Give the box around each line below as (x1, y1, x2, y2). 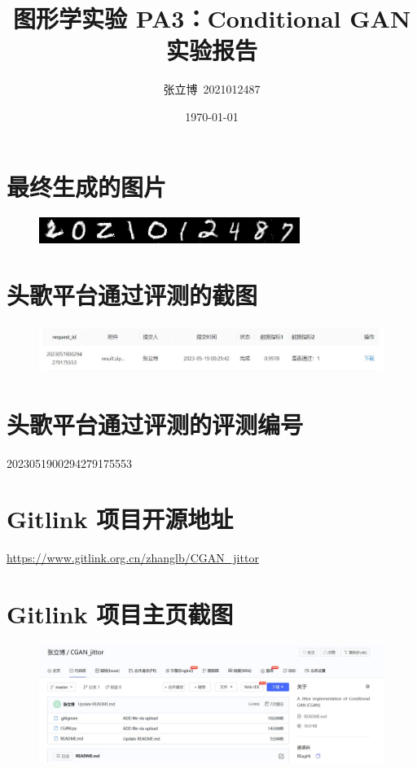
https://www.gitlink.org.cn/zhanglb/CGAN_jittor (7, 549, 259, 566)
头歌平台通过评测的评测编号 (7, 407, 304, 440)
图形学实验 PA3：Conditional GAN (12, 2, 411, 35)
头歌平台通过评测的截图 (7, 278, 258, 312)
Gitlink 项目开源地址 (7, 502, 234, 535)
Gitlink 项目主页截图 (7, 597, 234, 631)
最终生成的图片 (7, 169, 167, 203)
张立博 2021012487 (163, 81, 261, 98)
